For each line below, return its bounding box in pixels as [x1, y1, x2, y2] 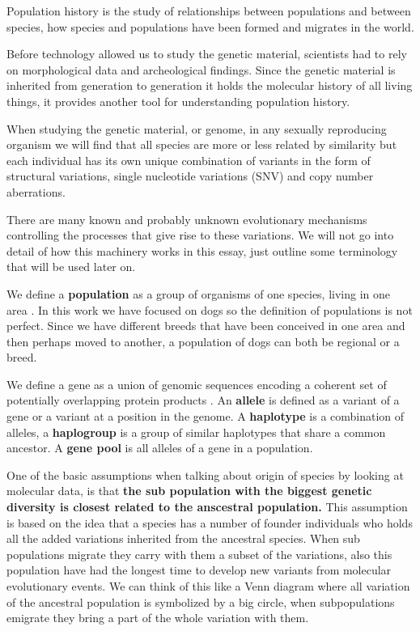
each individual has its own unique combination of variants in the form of [6, 151, 371, 168]
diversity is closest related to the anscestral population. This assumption [6, 498, 408, 515]
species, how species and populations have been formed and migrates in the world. [6, 18, 414, 35]
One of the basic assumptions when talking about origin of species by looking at [6, 466, 404, 483]
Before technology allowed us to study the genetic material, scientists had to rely [6, 45, 407, 62]
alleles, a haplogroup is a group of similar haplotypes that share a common [6, 423, 386, 440]
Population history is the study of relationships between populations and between [6, 2, 411, 19]
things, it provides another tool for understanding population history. [6, 92, 350, 109]
